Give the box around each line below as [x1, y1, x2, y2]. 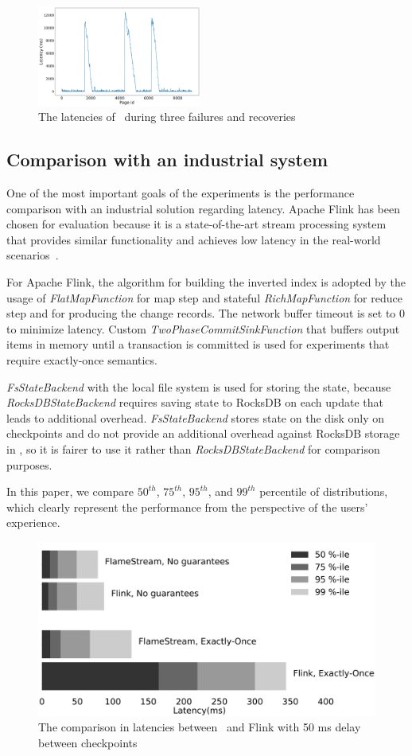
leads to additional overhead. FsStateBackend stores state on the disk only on [6, 409, 385, 426]
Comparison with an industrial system [6, 147, 328, 172]
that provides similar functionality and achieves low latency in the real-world [6, 231, 381, 247]
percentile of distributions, [259, 483, 388, 500]
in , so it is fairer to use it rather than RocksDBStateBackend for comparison [6, 440, 380, 457]
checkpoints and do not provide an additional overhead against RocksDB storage [6, 425, 400, 442]
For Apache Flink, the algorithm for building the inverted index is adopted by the [6, 273, 406, 290]
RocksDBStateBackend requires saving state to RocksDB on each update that [6, 394, 384, 411]
